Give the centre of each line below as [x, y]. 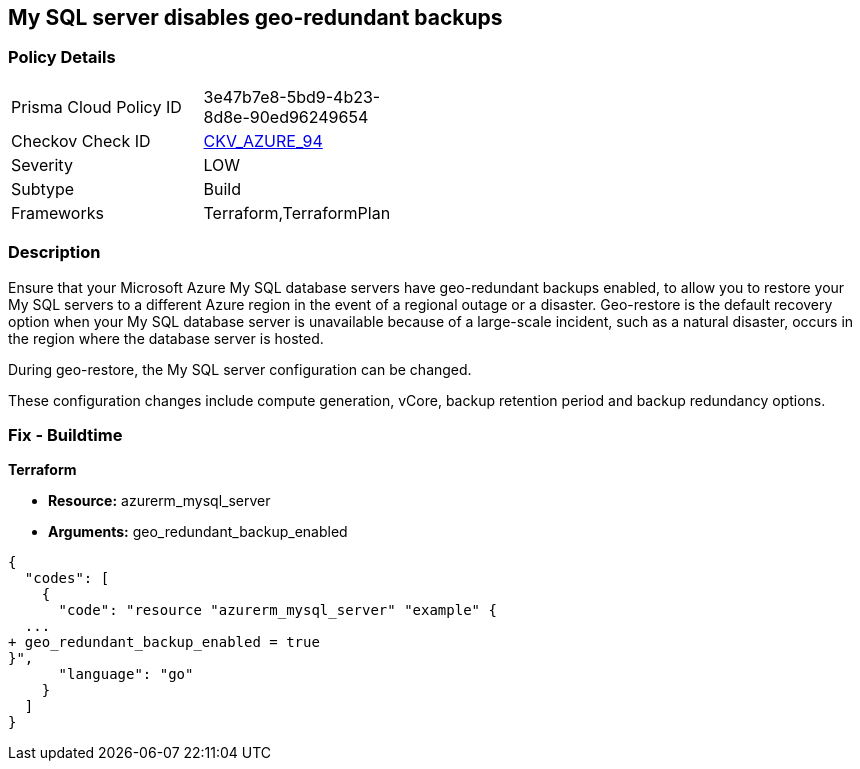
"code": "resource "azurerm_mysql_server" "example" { [277, 610]
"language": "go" [126, 674]
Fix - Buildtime [65, 434]
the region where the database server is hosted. [166, 338]
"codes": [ [67, 578]
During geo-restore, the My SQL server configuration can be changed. [240, 369]
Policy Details [62, 57]
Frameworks [57, 212]
